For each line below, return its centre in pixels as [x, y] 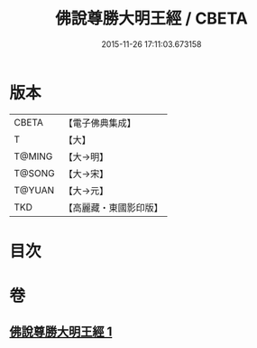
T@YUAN [34, 190]
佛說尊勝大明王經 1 [61, 332]
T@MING [33, 156]
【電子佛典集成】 [100, 123]
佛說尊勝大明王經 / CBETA [151, 19]
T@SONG [35, 173]
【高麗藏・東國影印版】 [114, 207]
